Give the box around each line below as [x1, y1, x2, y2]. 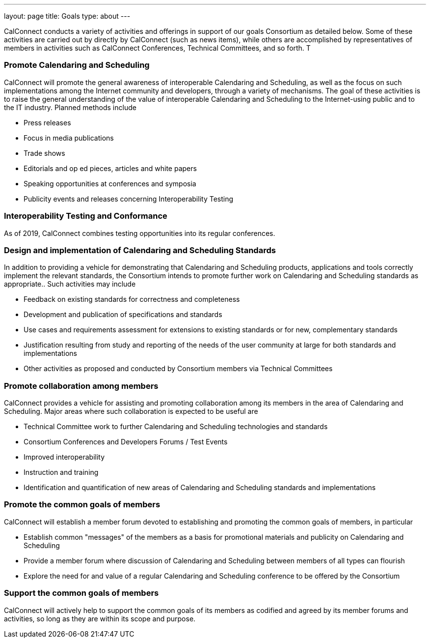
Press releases [24, 118, 71, 127]
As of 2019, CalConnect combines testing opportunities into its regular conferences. [4, 229, 275, 237]
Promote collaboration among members [4, 380, 159, 391]
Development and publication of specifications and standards [24, 310, 222, 319]
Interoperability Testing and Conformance [4, 211, 167, 221]
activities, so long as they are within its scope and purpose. [4, 614, 196, 623]
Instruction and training [24, 468, 99, 476]
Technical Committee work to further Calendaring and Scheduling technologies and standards [24, 422, 328, 431]
